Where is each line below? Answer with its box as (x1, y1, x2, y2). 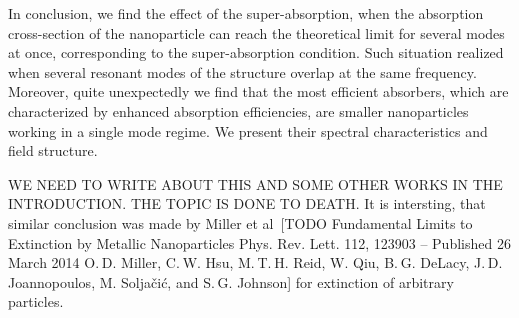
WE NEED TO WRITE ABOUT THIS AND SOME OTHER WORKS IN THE (8, 173, 503, 194)
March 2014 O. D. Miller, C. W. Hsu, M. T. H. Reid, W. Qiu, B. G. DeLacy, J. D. (8, 252, 503, 273)
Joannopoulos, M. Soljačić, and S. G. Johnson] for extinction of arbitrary (8, 271, 454, 292)
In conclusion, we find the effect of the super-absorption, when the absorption (8, 3, 484, 23)
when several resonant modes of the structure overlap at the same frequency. (8, 61, 477, 82)
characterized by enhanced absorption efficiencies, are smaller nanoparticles (8, 100, 469, 121)
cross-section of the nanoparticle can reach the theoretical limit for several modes (8, 22, 505, 43)
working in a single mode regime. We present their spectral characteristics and (8, 120, 488, 141)
